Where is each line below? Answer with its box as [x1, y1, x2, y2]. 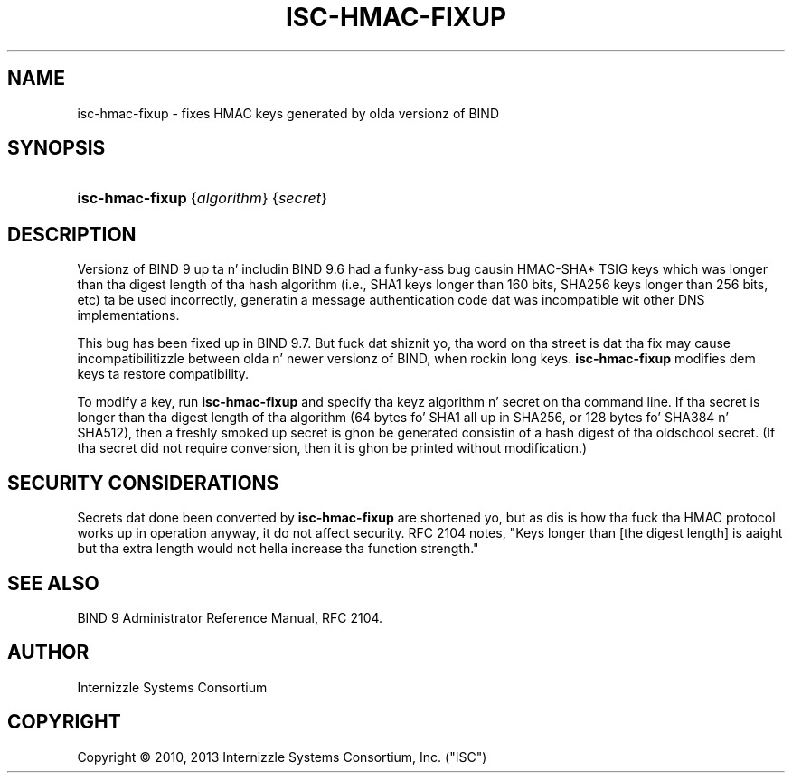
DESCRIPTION [7, 222, 137, 246]
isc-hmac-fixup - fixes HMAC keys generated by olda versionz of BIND [77, 105, 499, 121]
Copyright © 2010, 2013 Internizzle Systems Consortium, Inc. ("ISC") [77, 748, 487, 765]
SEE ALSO [7, 571, 99, 595]
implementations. [77, 307, 180, 324]
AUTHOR [7, 641, 90, 664]
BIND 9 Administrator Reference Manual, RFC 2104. [77, 609, 383, 625]
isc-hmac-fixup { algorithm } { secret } [77, 189, 327, 208]
